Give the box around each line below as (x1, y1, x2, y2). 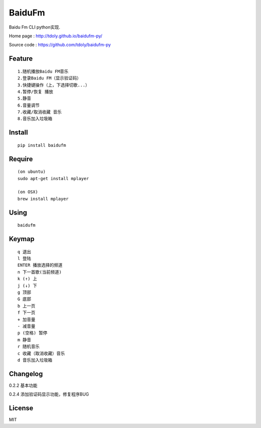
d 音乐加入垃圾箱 (17, 357, 53, 363)
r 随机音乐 (17, 344, 40, 350)
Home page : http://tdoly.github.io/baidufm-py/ (9, 33, 102, 39)
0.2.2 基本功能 (9, 382, 38, 388)
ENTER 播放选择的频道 (17, 262, 63, 268)
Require (9, 155, 33, 163)
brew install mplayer (17, 196, 69, 201)
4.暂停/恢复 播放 (17, 89, 53, 94)
